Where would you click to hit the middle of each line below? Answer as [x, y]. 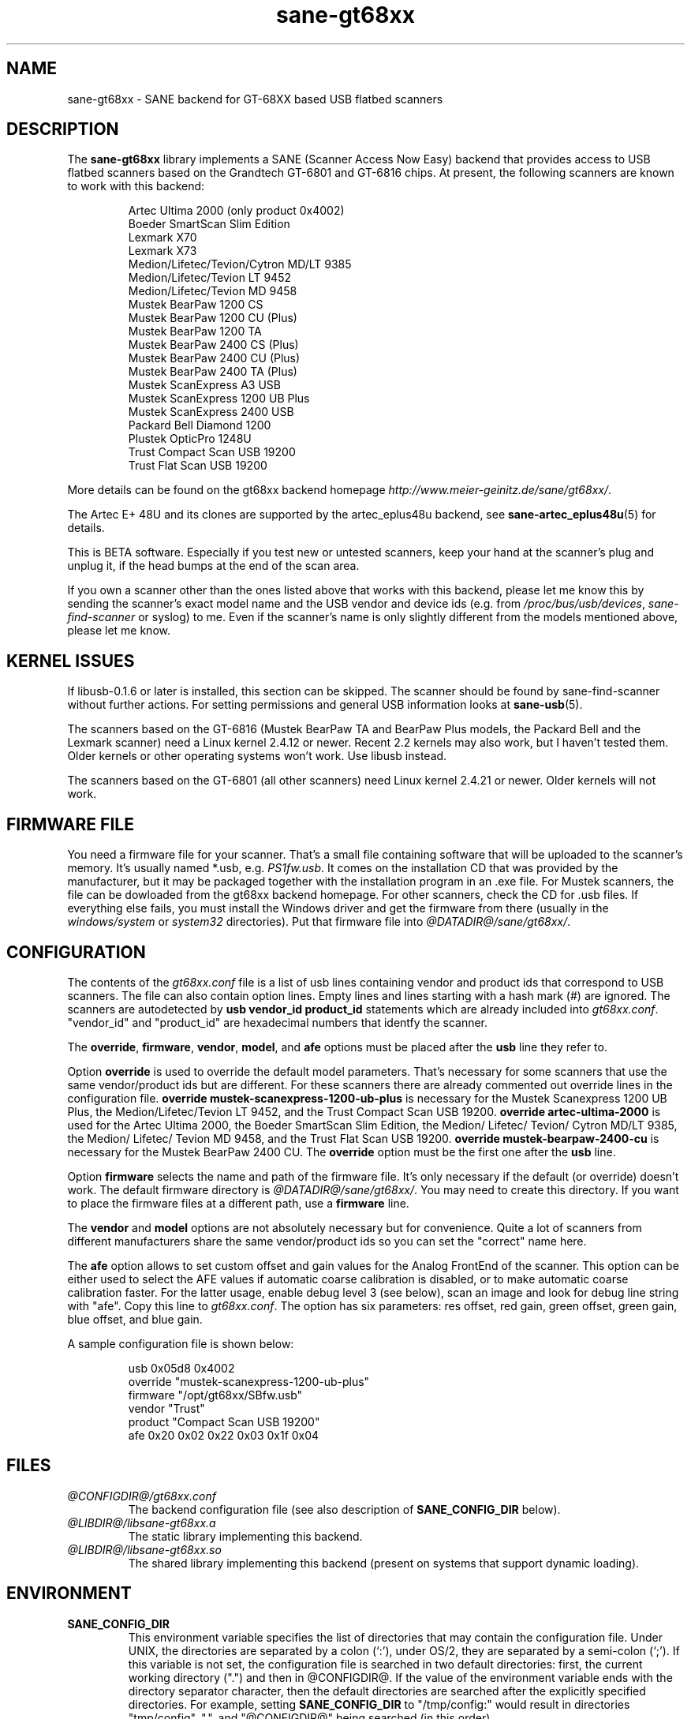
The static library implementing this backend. [245, 1536]
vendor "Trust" [166, 1408]
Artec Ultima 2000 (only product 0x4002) [236, 211]
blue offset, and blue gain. [135, 1319]
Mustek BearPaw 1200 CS [196, 305]
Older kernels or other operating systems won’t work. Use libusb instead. [257, 756]
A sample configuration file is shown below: [181, 1343]
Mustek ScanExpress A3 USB [204, 385]
